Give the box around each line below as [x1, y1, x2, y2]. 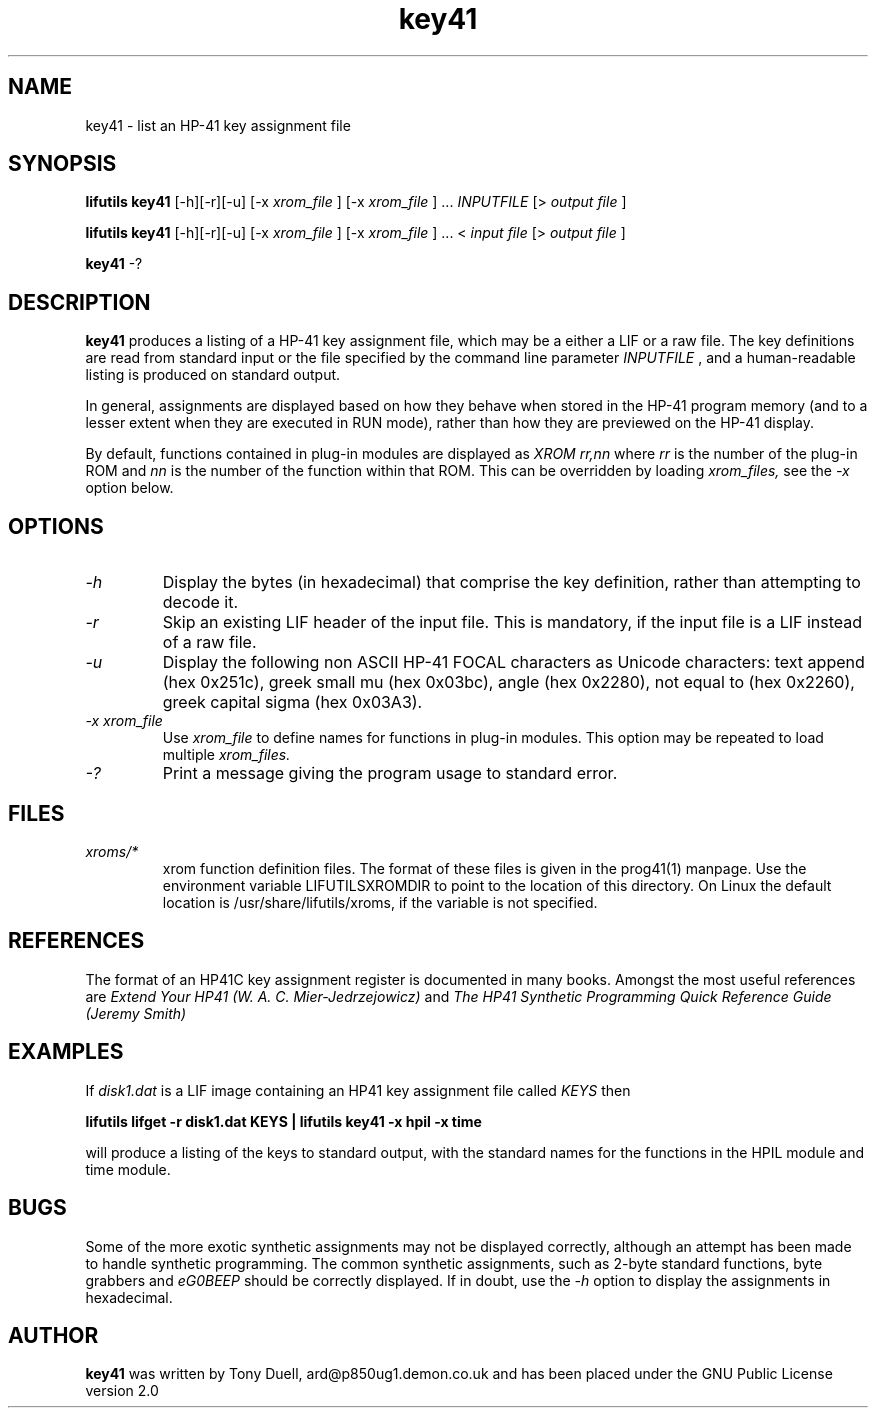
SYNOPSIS [8, 151, 117, 177]
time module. [85, 1160, 171, 1178]
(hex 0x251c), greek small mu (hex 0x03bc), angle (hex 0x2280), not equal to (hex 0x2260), [162, 672, 855, 693]
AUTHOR [8, 1322, 99, 1348]
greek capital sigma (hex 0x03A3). [162, 692, 423, 713]
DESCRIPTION [8, 289, 151, 315]
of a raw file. [162, 632, 257, 653]
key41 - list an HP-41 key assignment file [85, 116, 351, 134]
